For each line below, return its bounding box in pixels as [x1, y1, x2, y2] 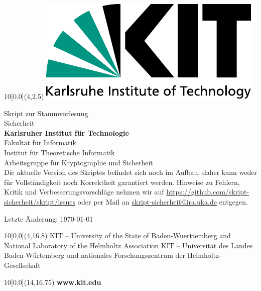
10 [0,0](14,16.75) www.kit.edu [4, 276, 101, 287]
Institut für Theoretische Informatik [4, 147, 115, 157]
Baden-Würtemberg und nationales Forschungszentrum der [4, 250, 185, 260]
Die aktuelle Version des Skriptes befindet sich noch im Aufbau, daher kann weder [4, 167, 257, 177]
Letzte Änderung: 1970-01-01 [4, 213, 93, 224]
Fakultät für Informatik [4, 137, 76, 148]
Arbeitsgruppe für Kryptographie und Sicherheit [4, 157, 153, 167]
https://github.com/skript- [166, 186, 249, 197]
